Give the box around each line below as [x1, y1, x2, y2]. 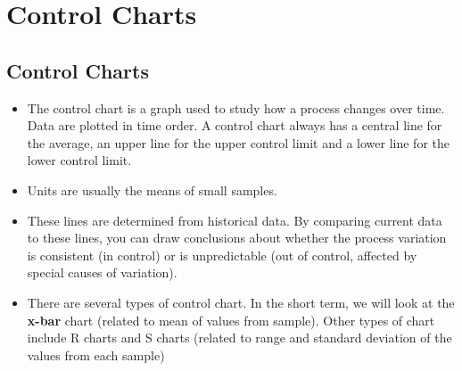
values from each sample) [27, 345, 165, 364]
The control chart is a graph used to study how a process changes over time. [27, 98, 445, 117]
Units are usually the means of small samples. [27, 180, 277, 199]
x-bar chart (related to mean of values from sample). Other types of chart [27, 310, 435, 329]
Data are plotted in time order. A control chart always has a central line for [27, 116, 442, 135]
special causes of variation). [27, 263, 177, 282]
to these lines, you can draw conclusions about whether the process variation [27, 228, 447, 247]
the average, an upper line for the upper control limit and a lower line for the [27, 133, 450, 152]
